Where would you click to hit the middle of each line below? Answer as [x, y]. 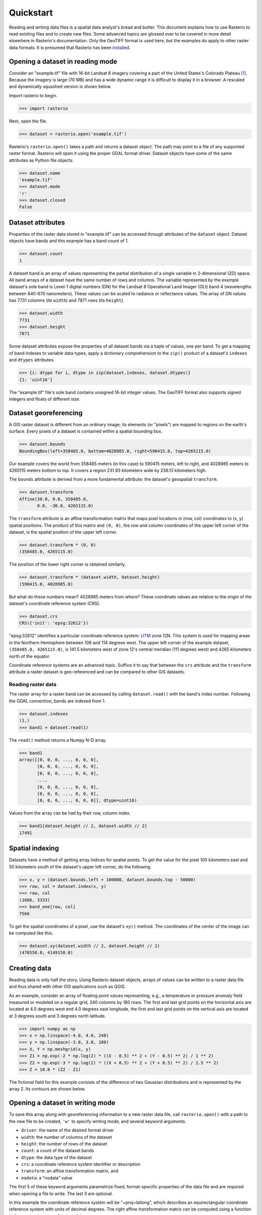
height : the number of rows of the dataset [64, 1144]
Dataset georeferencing [46, 413]
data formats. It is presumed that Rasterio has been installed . [70, 47]
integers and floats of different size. [45, 399]
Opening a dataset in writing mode [62, 1103]
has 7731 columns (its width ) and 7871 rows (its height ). [67, 300]
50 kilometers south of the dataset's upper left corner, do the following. [80, 867]
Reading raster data [33, 684]
